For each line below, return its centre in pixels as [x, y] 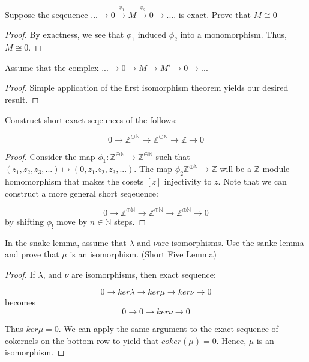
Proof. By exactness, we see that [64, 35]
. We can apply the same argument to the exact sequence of [168, 329]
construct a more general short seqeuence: [82, 193]
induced [152, 35]
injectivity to [188, 181]
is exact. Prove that [214, 14]
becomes [20, 302]
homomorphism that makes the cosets [74, 181]
